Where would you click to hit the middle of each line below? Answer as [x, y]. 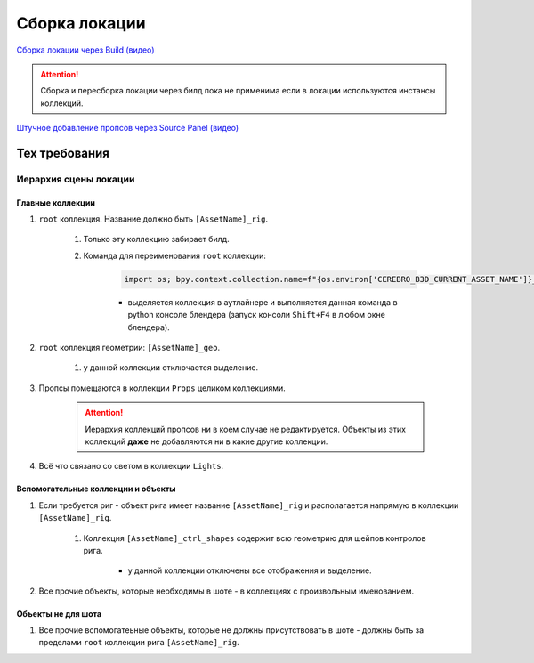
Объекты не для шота [59, 613]
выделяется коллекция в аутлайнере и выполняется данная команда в [263, 302]
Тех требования [63, 153]
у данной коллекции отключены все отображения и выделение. [250, 570]
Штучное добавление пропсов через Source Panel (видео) [128, 128]
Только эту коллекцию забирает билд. [157, 239]
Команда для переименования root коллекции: [174, 255]
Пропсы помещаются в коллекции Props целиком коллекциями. [162, 388]
